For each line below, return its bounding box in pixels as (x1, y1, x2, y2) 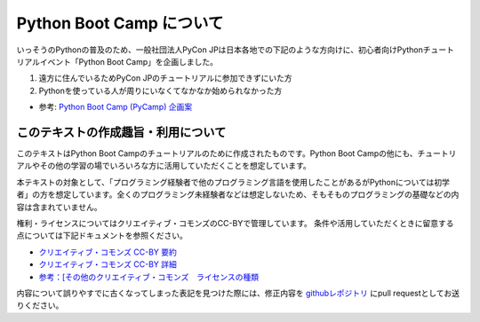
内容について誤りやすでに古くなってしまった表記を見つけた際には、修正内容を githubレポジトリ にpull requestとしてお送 (16, 287, 460, 298)
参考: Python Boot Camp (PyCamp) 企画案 (38, 102, 193, 113)
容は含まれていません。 (16, 201, 102, 212)
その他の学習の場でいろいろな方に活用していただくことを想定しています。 (39, 161, 311, 171)
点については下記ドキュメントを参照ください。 (16, 231, 188, 241)
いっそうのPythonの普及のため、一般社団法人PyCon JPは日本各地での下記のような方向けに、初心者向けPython (16, 44, 424, 55)
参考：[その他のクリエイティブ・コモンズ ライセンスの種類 (38, 271, 260, 282)
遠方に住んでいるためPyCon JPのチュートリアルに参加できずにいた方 (38, 73, 292, 83)
